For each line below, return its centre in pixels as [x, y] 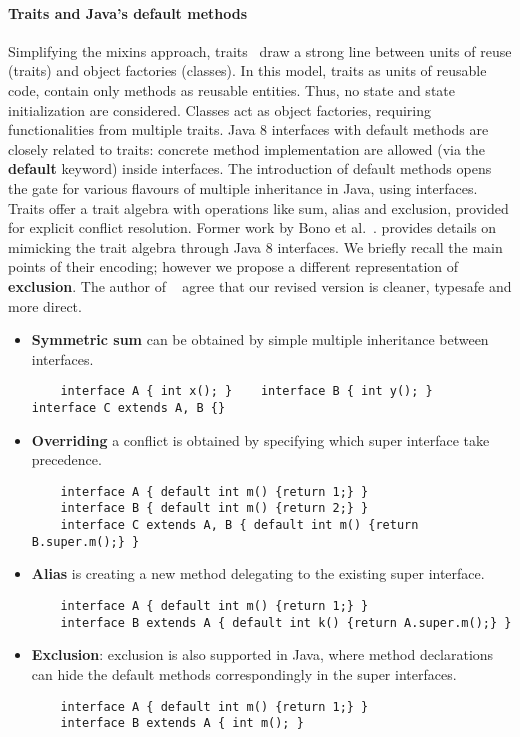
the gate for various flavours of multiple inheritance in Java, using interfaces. [243, 187]
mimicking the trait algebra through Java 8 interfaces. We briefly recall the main [255, 246]
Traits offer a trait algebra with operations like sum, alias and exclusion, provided [258, 207]
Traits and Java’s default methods [128, 12]
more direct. [45, 305]
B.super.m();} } [85, 541]
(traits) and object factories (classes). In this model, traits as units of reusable [247, 70]
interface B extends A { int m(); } [182, 723]
